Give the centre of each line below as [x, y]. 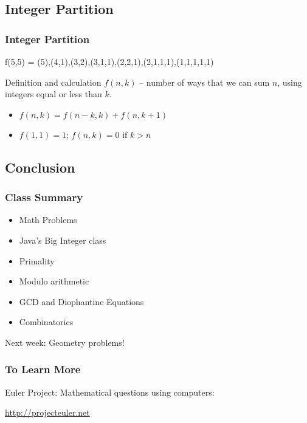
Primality [37, 260]
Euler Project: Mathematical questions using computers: [110, 392]
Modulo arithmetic [54, 281]
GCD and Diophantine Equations [81, 301]
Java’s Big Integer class [63, 240]
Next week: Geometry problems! [65, 342]
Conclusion [40, 167]
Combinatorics [46, 322]
